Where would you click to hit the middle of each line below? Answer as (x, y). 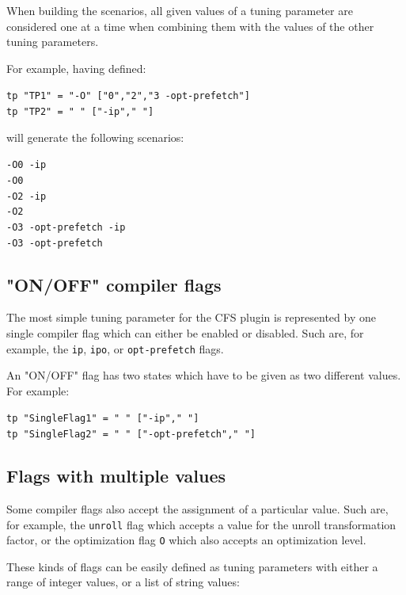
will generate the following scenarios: (95, 137)
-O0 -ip (27, 165)
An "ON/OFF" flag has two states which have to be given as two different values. (204, 375)
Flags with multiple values (116, 476)
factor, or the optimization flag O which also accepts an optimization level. (186, 540)
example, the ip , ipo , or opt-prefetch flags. (115, 348)
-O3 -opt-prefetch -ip (66, 227)
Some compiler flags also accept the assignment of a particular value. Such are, (197, 508)
